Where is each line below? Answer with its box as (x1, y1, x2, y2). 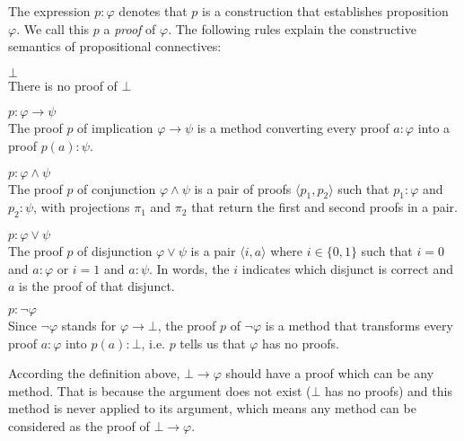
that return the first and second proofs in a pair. (191, 198, 458, 216)
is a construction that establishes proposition (202, 2, 449, 20)
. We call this (16, 19, 90, 38)
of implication (77, 119, 153, 137)
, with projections (33, 198, 130, 216)
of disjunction (77, 242, 153, 260)
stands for (61, 315, 117, 334)
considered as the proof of (8, 416, 150, 435)
